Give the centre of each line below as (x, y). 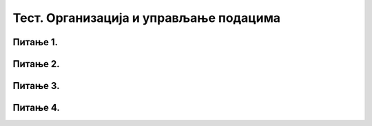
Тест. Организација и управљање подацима (147, 18)
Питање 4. (36, 108)
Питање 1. (35, 42)
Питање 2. (36, 64)
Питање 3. (36, 86)
